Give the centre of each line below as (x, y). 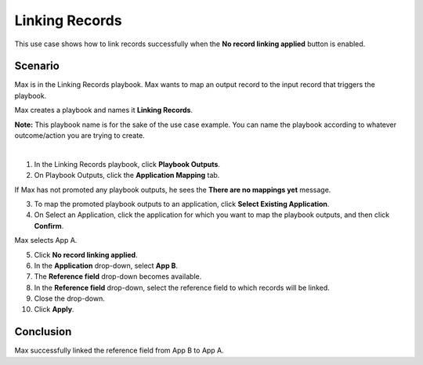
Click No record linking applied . (86, 255)
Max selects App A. (46, 240)
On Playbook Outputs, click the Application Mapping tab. (127, 175)
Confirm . (49, 226)
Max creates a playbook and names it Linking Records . (104, 110)
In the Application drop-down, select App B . (106, 266)
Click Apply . (54, 309)
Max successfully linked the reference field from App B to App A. (119, 351)
